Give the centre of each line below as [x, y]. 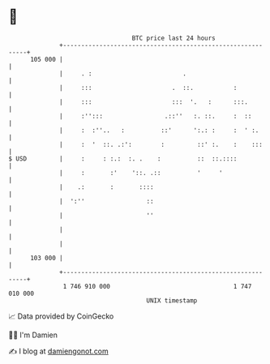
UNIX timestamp [172, 300]
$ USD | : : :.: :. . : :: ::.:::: [123, 158]
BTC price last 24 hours [174, 38]
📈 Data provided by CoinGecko [61, 316]
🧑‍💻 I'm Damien [33, 335]
